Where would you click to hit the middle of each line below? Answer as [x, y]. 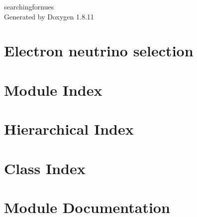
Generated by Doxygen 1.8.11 [49, 16]
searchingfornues [29, 6]
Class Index [45, 168]
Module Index [53, 90]
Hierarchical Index [69, 129]
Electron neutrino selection [99, 51]
